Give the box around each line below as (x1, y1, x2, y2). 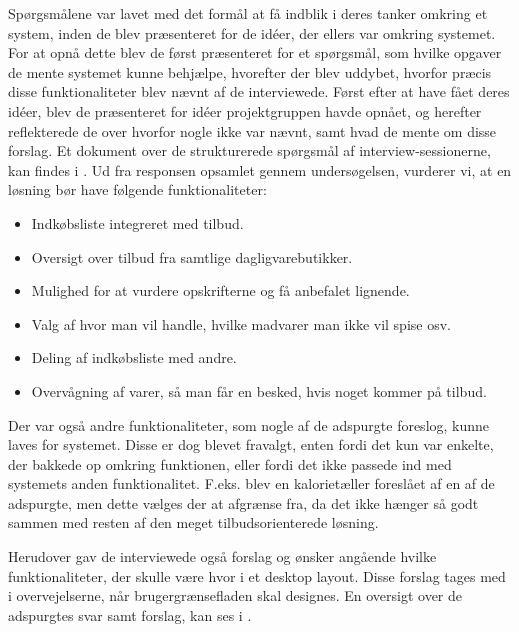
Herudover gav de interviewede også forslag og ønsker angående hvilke (8, 546, 437, 567)
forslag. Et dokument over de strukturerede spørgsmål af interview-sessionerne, (8, 140, 491, 161)
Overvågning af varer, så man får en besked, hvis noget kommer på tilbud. (31, 380, 487, 401)
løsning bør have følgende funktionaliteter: (8, 179, 267, 200)
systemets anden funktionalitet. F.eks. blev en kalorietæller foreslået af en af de (8, 473, 495, 494)
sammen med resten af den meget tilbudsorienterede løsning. (8, 512, 379, 533)
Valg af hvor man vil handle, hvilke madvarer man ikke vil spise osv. (31, 313, 451, 334)
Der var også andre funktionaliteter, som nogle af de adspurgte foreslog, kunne (8, 414, 490, 435)
